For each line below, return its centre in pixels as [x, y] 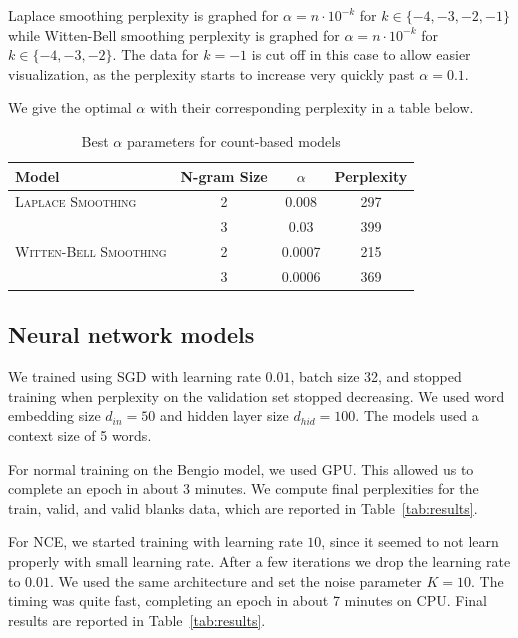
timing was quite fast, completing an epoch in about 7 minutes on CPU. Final [247, 600]
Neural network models [131, 334]
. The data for [155, 54]
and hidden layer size [224, 415]
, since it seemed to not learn [410, 541]
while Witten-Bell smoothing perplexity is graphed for [174, 34]
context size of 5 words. [80, 435]
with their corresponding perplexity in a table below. [311, 107]
